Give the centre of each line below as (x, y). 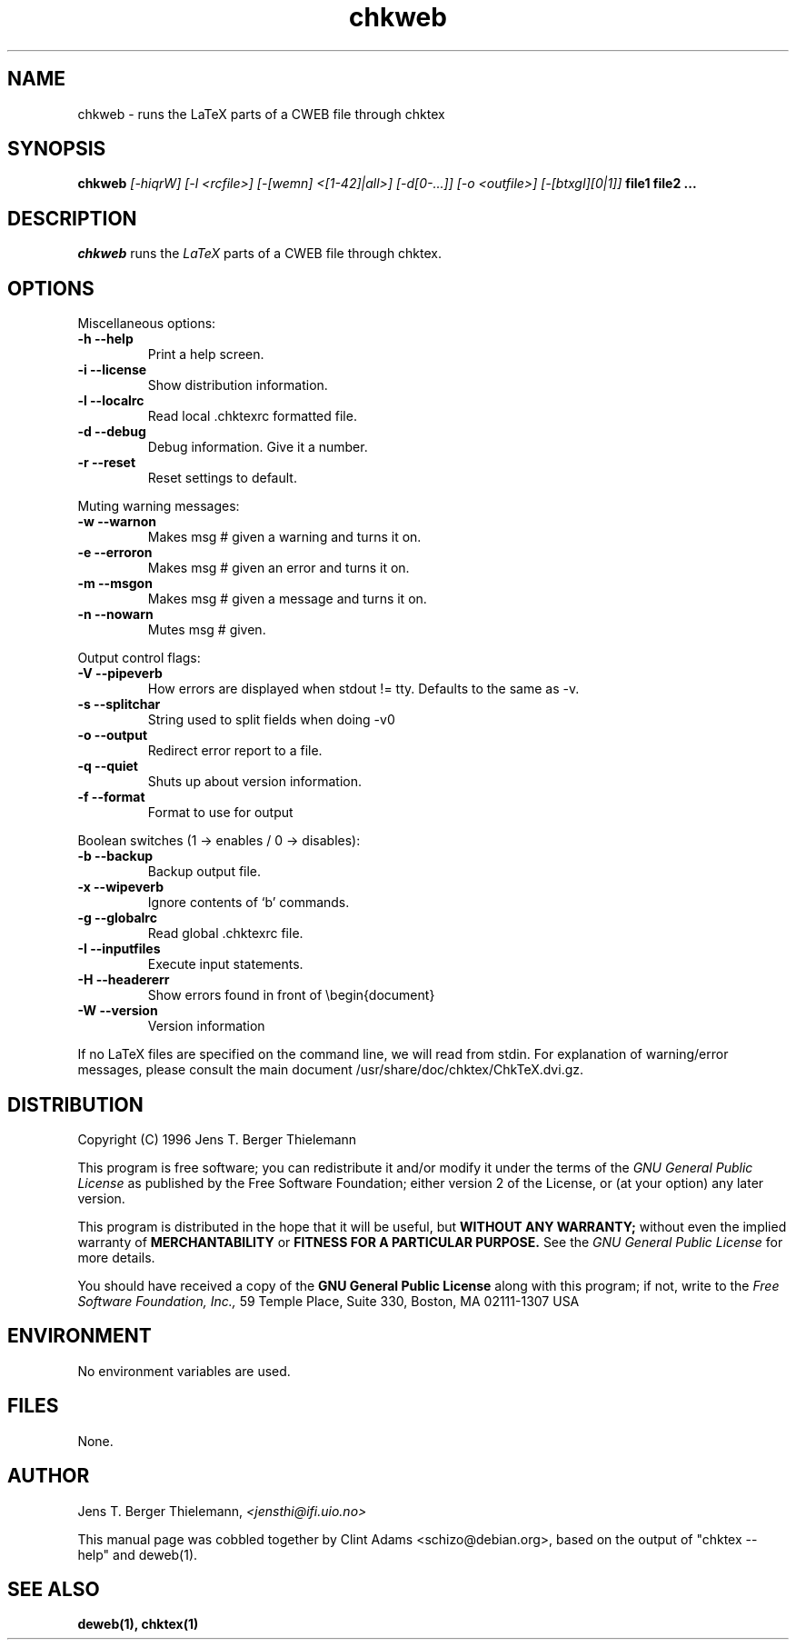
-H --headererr (124, 980)
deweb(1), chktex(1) (138, 1624)
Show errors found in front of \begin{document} (291, 995)
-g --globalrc (117, 918)
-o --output (113, 735)
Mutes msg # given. (207, 630)
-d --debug (112, 432)
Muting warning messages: (159, 506)
